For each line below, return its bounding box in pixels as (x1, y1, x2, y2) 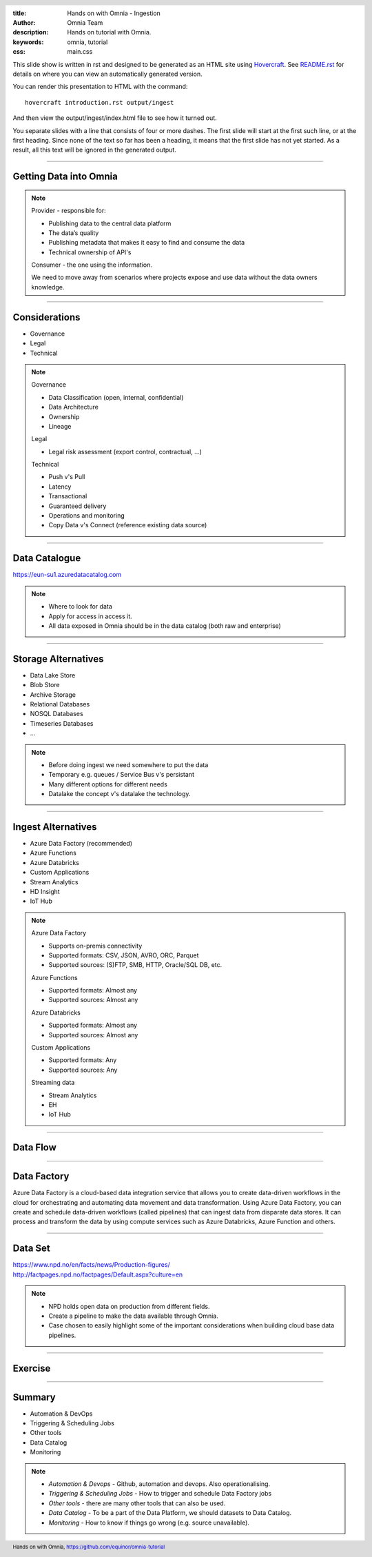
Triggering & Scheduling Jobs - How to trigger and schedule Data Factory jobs (48, 1489, 272, 1498)
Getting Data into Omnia (12, 171, 118, 183)
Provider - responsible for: (31, 207, 106, 215)
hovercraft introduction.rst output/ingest (25, 99, 174, 106)
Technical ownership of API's (48, 248, 132, 256)
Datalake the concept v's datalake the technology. (48, 790, 191, 798)
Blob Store (30, 681, 60, 689)
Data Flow (12, 1141, 56, 1154)
